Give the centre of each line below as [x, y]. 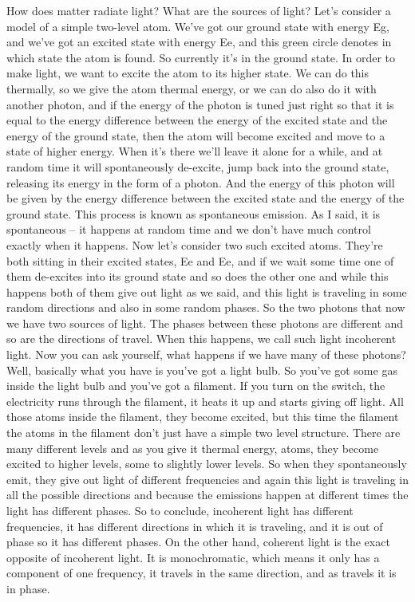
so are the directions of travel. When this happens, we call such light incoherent [202, 338]
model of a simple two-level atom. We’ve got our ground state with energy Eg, [198, 26]
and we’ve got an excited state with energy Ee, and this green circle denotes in [199, 42]
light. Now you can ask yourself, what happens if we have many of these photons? [206, 354]
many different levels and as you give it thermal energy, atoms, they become [193, 448]
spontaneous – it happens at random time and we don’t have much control [189, 229]
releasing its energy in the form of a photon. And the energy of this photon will [201, 182]
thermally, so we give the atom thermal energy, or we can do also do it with [192, 88]
